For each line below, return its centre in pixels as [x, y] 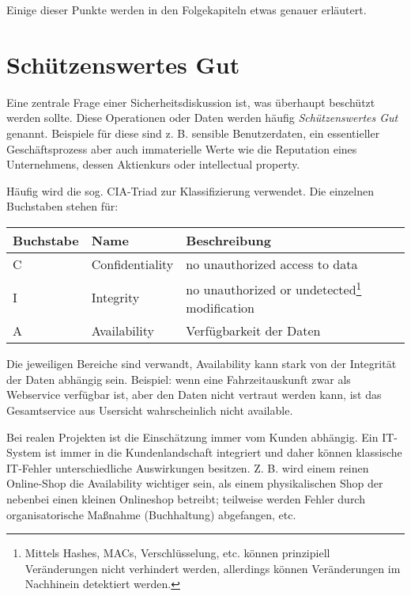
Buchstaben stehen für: [62, 206]
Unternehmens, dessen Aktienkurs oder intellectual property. [153, 164]
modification [221, 308]
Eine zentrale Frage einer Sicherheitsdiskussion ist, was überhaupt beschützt [191, 102]
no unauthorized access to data [272, 264]
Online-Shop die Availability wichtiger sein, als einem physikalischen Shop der [195, 483]
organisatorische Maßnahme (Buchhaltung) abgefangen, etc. [151, 514]
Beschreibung [228, 240]
